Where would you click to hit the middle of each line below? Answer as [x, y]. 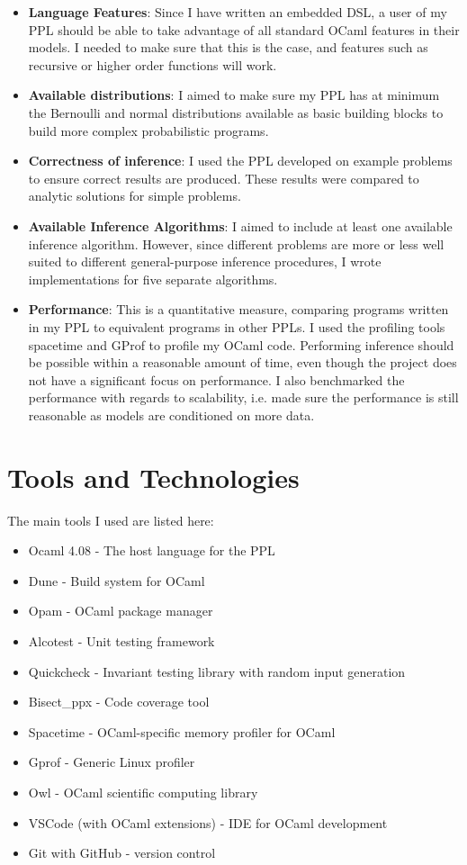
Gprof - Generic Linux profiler [112, 762]
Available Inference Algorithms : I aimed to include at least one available [240, 225]
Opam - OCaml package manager [121, 611]
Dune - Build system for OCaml [117, 580]
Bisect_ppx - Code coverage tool [119, 702]
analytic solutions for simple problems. [135, 196]
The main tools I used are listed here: [111, 520]
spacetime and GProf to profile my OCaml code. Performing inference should [241, 344]
